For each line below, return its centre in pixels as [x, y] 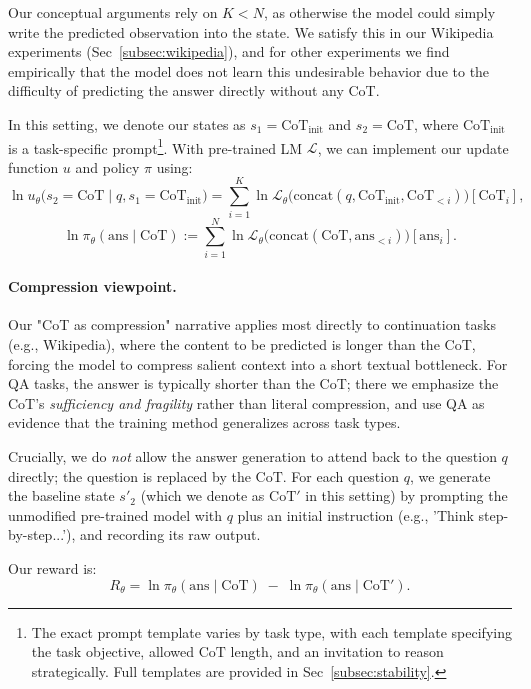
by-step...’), [42, 534]
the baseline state [61, 495]
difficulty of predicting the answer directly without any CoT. [194, 90]
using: [174, 166]
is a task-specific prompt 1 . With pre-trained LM [155, 146]
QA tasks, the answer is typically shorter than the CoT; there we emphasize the [253, 383]
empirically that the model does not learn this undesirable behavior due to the [249, 70]
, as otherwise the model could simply [379, 12]
